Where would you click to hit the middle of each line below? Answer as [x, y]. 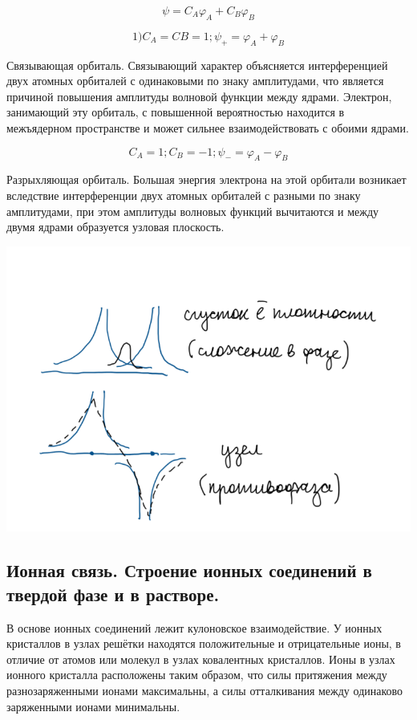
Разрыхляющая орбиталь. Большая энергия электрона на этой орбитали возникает [206, 179]
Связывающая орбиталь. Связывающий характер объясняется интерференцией [197, 65]
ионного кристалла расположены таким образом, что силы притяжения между [197, 675]
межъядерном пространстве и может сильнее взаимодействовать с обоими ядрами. [208, 127]
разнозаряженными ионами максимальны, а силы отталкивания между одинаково [205, 691]
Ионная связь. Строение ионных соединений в [189, 570]
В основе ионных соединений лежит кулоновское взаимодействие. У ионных [194, 627]
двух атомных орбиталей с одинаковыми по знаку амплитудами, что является [195, 81]
